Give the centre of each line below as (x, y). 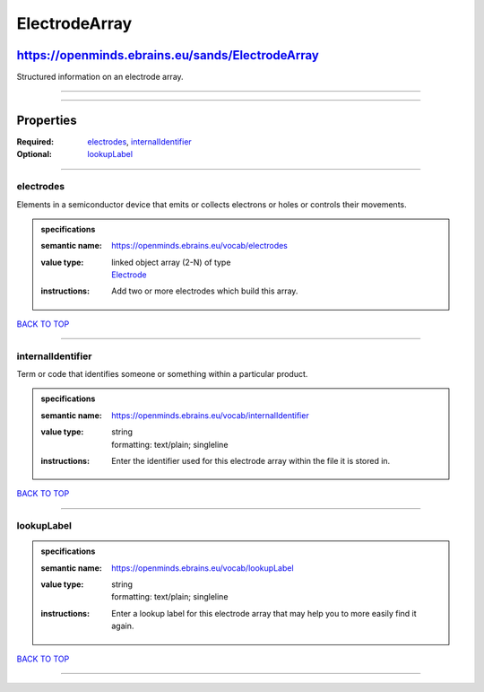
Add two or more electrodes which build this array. (205, 291)
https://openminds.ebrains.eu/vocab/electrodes (200, 246)
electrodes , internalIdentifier (139, 141)
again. (123, 626)
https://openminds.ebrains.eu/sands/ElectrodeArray (168, 55)
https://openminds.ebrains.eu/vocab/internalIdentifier (210, 415)
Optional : (35, 154)
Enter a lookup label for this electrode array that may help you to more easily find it (264, 613)
